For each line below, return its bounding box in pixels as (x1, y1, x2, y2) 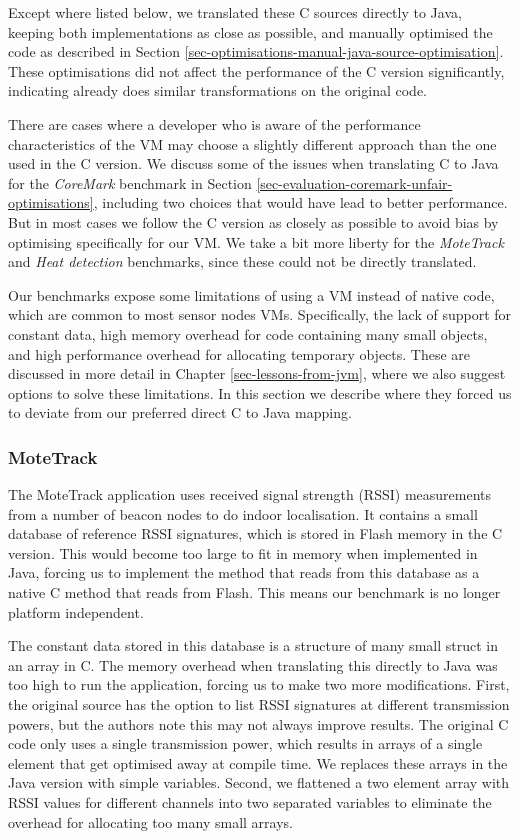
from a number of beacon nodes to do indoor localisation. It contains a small (8, 503, 478, 524)
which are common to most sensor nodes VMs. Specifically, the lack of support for (8, 304, 512, 325)
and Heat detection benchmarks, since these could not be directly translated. (8, 251, 477, 272)
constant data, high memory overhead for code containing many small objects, (8, 323, 488, 344)
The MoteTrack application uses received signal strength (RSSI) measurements (8, 484, 491, 505)
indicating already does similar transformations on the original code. (8, 80, 427, 101)
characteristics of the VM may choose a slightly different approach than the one (8, 133, 497, 154)
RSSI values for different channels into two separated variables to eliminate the (8, 792, 492, 812)
